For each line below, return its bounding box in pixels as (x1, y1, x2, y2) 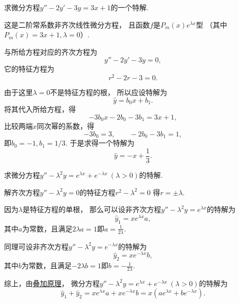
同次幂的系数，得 (37, 121, 95, 131)
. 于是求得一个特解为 (65, 137, 135, 148)
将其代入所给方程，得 (4, 104, 76, 114)
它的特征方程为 (4, 63, 54, 74)
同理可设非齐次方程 (4, 241, 69, 251)
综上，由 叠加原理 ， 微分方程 (4, 277, 100, 288)
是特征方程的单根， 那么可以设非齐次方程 (23, 204, 161, 215)
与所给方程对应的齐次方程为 (4, 46, 97, 57)
